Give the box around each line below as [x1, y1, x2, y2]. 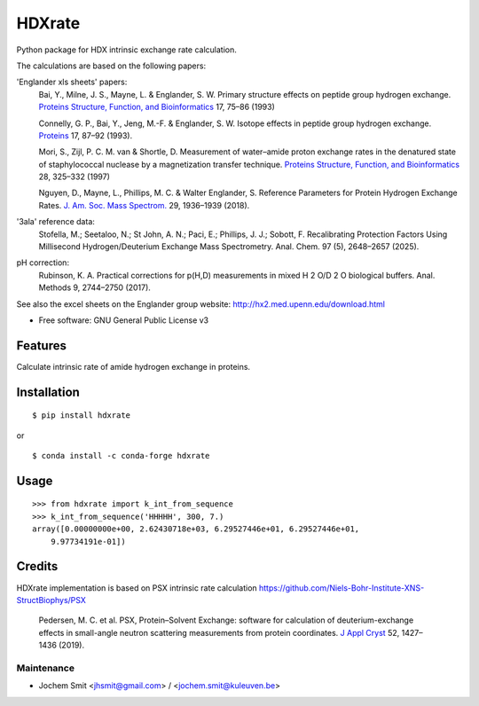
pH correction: [16, 257, 70, 268]
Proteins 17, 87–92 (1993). [38, 129, 133, 141]
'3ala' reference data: [16, 216, 95, 227]
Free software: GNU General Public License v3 [38, 315, 209, 326]
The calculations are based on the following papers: [16, 60, 207, 71]
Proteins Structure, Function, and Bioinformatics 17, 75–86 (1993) [38, 102, 275, 113]
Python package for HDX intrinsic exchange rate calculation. [16, 44, 237, 55]
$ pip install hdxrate [32, 411, 131, 420]
